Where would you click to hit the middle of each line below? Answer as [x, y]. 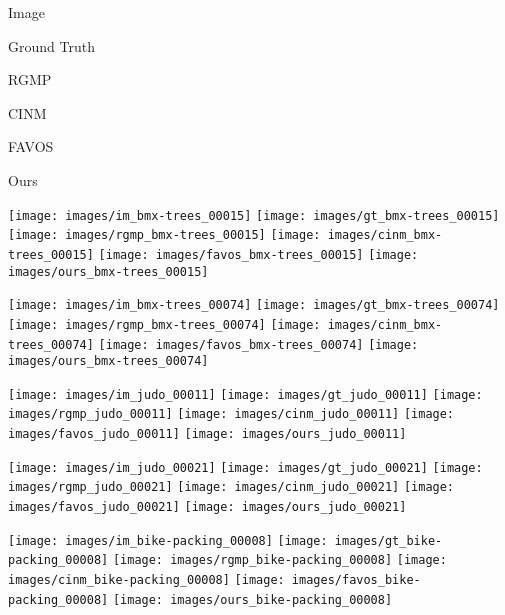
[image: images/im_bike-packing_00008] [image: [168, 540]
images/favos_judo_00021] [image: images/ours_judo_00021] [207, 507]
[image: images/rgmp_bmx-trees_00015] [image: [164, 235]
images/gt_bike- [388, 540]
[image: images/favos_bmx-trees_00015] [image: [258, 254]
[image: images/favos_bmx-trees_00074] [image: [258, 344]
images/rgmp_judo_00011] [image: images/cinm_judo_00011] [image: [231, 414]
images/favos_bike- [356, 580]
